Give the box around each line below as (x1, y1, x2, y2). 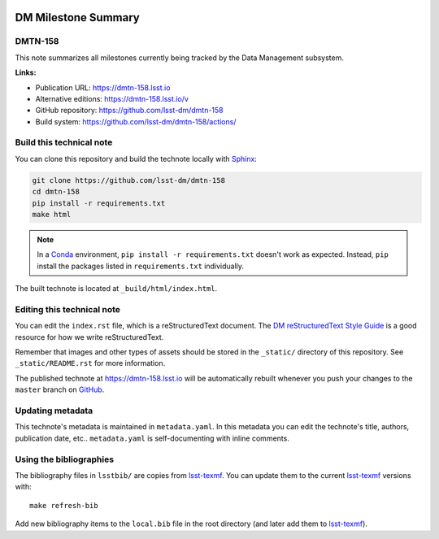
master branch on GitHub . (15, 385, 105, 394)
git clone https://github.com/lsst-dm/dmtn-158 (32, 176, 225, 185)
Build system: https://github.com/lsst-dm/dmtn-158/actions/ (35, 116, 237, 126)
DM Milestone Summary (15, 11, 140, 24)
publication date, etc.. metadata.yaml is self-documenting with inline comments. (15, 433, 290, 443)
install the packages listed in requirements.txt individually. (37, 261, 244, 271)
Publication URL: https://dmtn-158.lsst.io (35, 82, 171, 93)
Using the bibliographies (15, 454, 114, 465)
